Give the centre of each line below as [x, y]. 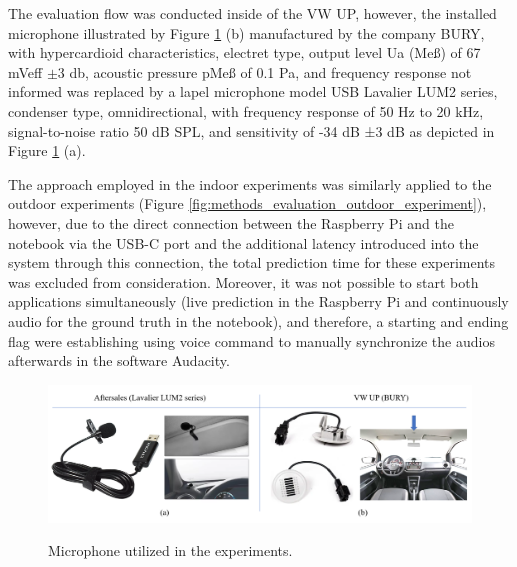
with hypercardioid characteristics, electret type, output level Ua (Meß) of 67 [244, 52]
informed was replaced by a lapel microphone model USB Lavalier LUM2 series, [253, 91]
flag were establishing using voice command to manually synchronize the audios [251, 340]
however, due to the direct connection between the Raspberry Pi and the [231, 222]
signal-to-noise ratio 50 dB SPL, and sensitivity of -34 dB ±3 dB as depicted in [251, 130]
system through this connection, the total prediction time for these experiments [252, 262]
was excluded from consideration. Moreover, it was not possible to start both [243, 281]
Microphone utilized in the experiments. [170, 550]
